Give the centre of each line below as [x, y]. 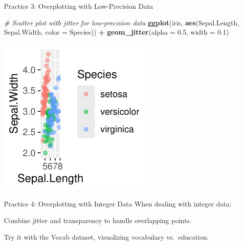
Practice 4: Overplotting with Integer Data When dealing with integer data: [118, 204]
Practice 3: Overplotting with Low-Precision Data [79, 6]
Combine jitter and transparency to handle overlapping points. [98, 220]
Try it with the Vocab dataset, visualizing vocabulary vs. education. [107, 236]
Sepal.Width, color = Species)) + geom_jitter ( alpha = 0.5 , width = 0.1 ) [117, 32]
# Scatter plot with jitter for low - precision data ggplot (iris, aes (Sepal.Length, [122, 22]
